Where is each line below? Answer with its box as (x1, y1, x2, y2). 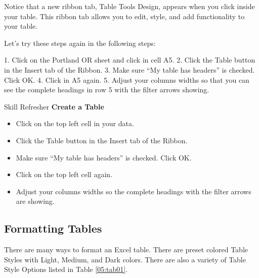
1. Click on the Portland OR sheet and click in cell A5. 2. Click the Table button (4, 54, 255, 65)
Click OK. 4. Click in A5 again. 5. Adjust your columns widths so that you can (4, 74, 249, 85)
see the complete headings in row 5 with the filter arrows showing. (4, 84, 209, 95)
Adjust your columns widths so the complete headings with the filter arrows (16, 186, 251, 196)
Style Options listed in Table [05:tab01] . (4, 264, 128, 274)
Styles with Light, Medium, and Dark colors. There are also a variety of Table (4, 254, 246, 264)
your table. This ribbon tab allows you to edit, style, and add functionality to (4, 11, 245, 21)
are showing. (16, 196, 55, 206)
